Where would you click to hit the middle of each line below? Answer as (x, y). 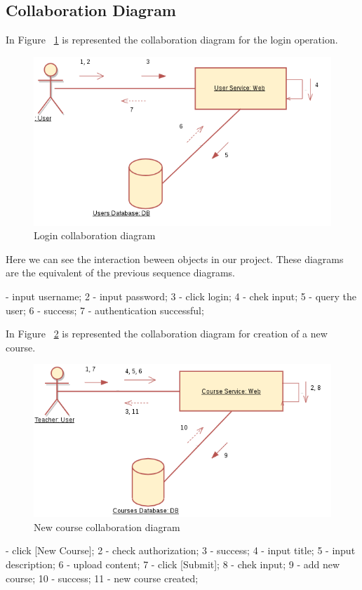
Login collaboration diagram (95, 235)
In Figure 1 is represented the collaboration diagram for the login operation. (172, 40)
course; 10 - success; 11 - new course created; (102, 578)
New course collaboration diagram (107, 527)
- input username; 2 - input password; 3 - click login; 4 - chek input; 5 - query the (181, 296)
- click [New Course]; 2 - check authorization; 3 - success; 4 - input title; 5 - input (181, 550)
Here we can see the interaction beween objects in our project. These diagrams (175, 259)
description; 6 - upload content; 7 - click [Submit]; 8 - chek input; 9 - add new (173, 564)
